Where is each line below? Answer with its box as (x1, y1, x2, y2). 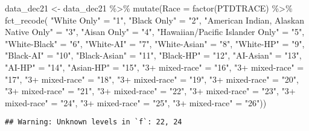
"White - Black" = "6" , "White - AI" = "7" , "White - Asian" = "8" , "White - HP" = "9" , (5, 37, 305, 50)
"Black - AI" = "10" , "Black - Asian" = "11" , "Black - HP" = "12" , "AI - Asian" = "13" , (5, 49, 302, 62)
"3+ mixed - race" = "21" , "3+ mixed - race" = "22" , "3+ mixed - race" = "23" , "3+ (5, 85, 296, 97)
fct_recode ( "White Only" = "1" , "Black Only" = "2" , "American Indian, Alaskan (5, 13, 305, 26)
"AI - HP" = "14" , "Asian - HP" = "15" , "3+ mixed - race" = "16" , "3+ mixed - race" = (5, 60, 304, 73)
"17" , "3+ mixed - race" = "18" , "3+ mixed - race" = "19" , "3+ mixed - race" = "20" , (5, 72, 299, 85)
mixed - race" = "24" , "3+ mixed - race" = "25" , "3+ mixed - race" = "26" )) (5, 96, 267, 109)
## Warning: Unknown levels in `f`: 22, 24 (5, 118, 182, 127)
